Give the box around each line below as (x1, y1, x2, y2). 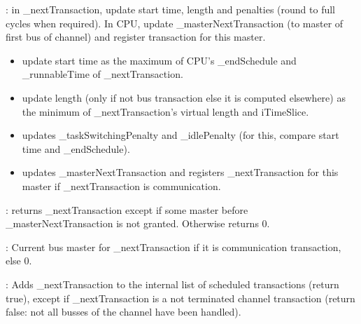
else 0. (6, 253, 32, 268)
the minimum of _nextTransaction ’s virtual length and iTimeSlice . (22, 104, 309, 119)
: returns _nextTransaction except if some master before (6, 202, 248, 217)
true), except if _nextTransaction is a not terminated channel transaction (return (6, 290, 355, 305)
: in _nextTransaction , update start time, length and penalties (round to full (6, 2, 335, 16)
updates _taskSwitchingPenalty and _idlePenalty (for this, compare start (22, 128, 339, 142)
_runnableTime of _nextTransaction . (22, 67, 183, 81)
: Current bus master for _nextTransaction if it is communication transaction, (6, 239, 341, 254)
